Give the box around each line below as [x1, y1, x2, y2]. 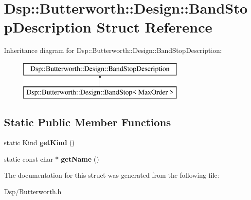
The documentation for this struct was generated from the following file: [4, 170, 219, 180]
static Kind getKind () [4, 137, 75, 148]
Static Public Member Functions [4, 115, 171, 130]
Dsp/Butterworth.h [4, 186, 62, 197]
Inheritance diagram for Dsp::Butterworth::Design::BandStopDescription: [4, 45, 222, 55]
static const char [4, 153, 53, 164]
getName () [61, 153, 99, 164]
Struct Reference [96, 17, 213, 37]
